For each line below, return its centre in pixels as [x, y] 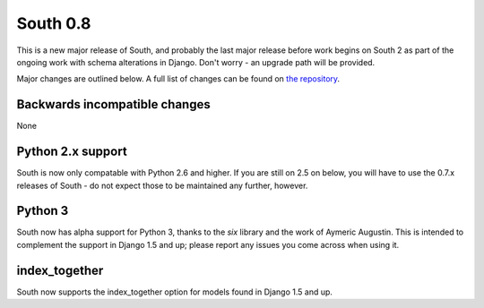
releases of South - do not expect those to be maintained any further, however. [162, 185]
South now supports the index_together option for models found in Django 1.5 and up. [175, 292]
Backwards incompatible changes [113, 104]
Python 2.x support [72, 152]
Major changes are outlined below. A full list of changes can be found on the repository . [178, 79]
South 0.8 [54, 23]
